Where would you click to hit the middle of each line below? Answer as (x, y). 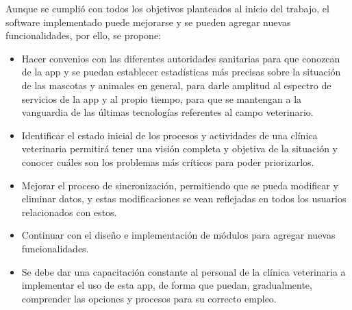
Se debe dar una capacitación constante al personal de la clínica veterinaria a (184, 271)
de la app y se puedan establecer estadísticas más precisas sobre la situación (181, 72)
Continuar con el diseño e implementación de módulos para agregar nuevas (178, 235)
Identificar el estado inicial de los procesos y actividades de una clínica (169, 135)
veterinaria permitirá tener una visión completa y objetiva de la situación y (179, 148)
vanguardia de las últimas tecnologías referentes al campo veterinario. (167, 112)
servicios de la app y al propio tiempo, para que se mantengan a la (162, 98)
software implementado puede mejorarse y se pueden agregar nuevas (148, 22)
